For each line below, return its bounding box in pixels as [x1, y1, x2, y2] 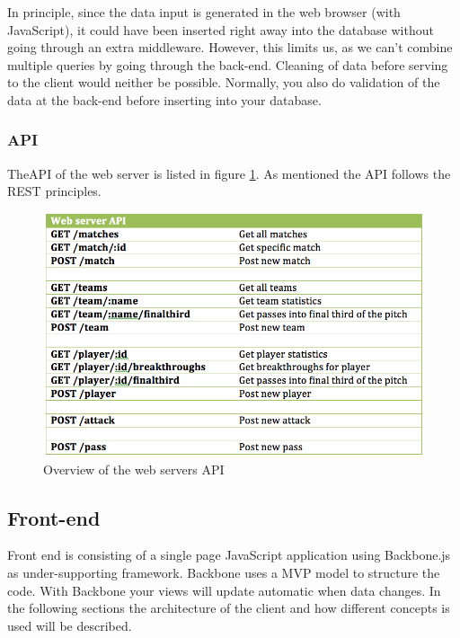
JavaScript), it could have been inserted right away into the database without [7, 20, 434, 39]
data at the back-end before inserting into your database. [7, 90, 322, 109]
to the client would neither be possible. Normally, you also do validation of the [7, 73, 440, 92]
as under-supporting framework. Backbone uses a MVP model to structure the [7, 563, 440, 582]
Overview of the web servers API [43, 459, 225, 478]
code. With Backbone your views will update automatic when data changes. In [7, 580, 441, 599]
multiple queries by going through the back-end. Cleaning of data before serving [7, 55, 448, 74]
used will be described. [7, 616, 132, 634]
